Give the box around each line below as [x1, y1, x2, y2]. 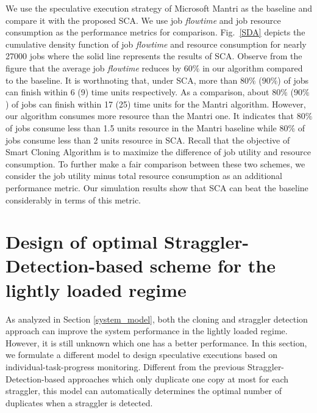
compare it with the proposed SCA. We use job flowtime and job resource [5, 13, 281, 26]
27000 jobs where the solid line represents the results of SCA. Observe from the [5, 49, 302, 62]
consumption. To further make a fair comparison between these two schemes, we [5, 157, 305, 170]
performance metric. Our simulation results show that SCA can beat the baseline [5, 181, 308, 194]
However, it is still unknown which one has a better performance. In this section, [5, 336, 307, 349]
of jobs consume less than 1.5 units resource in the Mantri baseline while [5, 121, 277, 134]
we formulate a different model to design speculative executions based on [5, 348, 278, 361]
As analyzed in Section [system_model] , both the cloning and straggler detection [5, 312, 308, 325]
